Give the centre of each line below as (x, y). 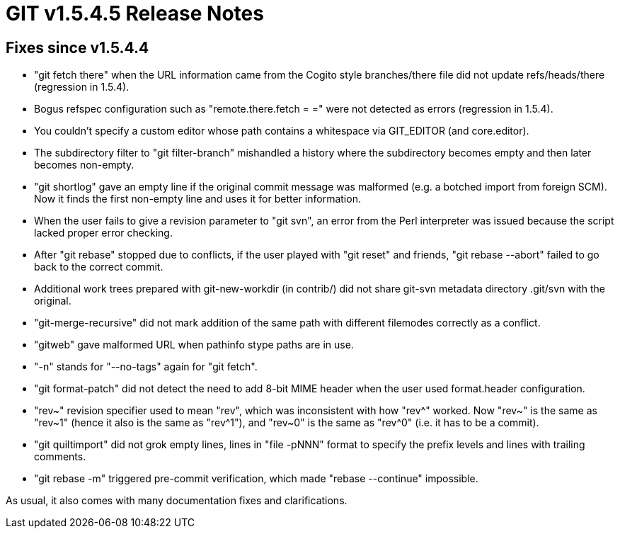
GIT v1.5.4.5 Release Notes (135, 13)
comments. (60, 457)
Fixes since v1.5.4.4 (77, 47)
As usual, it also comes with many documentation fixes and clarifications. (177, 501)
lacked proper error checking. (103, 233)
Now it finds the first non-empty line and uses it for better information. (197, 199)
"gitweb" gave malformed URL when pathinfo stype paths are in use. (194, 345)
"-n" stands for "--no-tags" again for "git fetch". (146, 367)
